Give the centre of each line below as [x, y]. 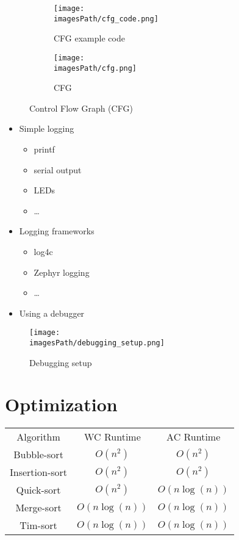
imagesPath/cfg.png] [95, 68]
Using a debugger [52, 313]
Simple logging [47, 128]
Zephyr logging [62, 272]
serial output [58, 169]
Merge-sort [38, 508]
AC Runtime [194, 437]
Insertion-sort [39, 472]
